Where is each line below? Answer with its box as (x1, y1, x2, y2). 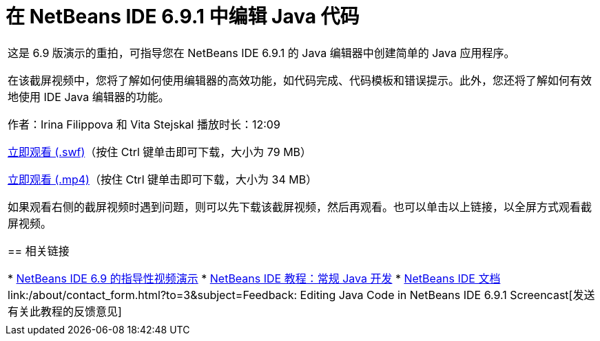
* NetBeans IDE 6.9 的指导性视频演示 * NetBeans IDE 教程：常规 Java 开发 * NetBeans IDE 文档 (8, 271, 501, 285)
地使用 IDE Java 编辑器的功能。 (8, 89, 169, 104)
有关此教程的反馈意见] (8, 304, 122, 318)
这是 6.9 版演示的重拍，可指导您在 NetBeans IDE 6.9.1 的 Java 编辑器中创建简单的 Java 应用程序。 (8, 45, 515, 60)
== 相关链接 (8, 243, 70, 258)
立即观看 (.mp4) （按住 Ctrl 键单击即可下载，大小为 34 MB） (8, 172, 318, 186)
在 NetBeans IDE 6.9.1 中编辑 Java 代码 (6, 5, 360, 28)
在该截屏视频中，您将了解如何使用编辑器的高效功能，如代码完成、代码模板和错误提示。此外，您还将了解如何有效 (8, 73, 592, 87)
